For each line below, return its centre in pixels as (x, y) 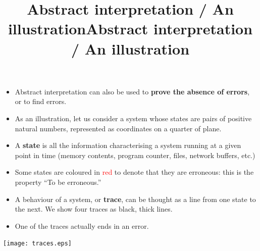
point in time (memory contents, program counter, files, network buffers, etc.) (135, 155)
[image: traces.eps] (38, 244)
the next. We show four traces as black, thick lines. (94, 209)
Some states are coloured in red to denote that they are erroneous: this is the (134, 172)
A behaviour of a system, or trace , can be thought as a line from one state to (135, 199)
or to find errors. (41, 101)
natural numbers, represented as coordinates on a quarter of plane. (118, 128)
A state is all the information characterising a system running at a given (128, 145)
